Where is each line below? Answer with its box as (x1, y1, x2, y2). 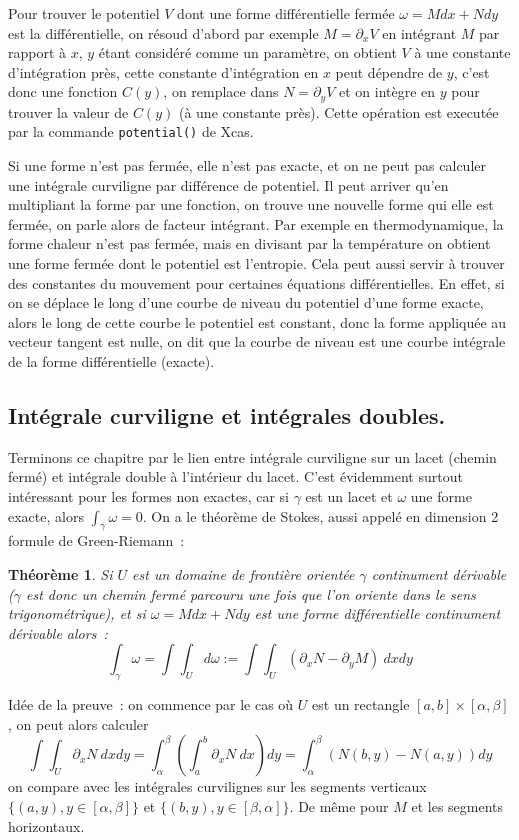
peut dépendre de (335, 61, 443, 82)
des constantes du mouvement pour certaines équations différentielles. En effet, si (8, 272, 505, 293)
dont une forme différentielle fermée (177, 3, 395, 23)
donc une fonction (8, 81, 118, 102)
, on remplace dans (163, 81, 279, 102)
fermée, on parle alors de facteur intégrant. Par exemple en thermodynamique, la (8, 213, 504, 234)
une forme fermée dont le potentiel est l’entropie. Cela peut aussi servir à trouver (8, 253, 505, 274)
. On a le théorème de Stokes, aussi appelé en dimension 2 (142, 505, 499, 526)
